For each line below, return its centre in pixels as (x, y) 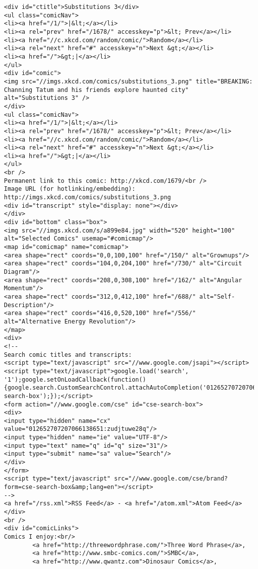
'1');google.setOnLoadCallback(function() (75, 379)
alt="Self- (217, 296)
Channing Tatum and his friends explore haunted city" (97, 90)
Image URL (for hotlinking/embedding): (70, 189)
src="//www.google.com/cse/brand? (171, 479)
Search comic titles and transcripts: (68, 355)
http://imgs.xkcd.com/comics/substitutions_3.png (88, 198)
